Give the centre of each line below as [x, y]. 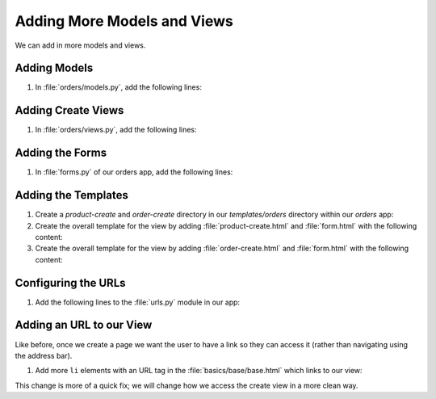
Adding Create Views [69, 110]
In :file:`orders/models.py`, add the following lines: [118, 87]
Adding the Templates [71, 195]
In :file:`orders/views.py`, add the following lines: [116, 130]
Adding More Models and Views [124, 21]
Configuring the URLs [70, 283]
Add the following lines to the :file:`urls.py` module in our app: [138, 302]
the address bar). [44, 355]
